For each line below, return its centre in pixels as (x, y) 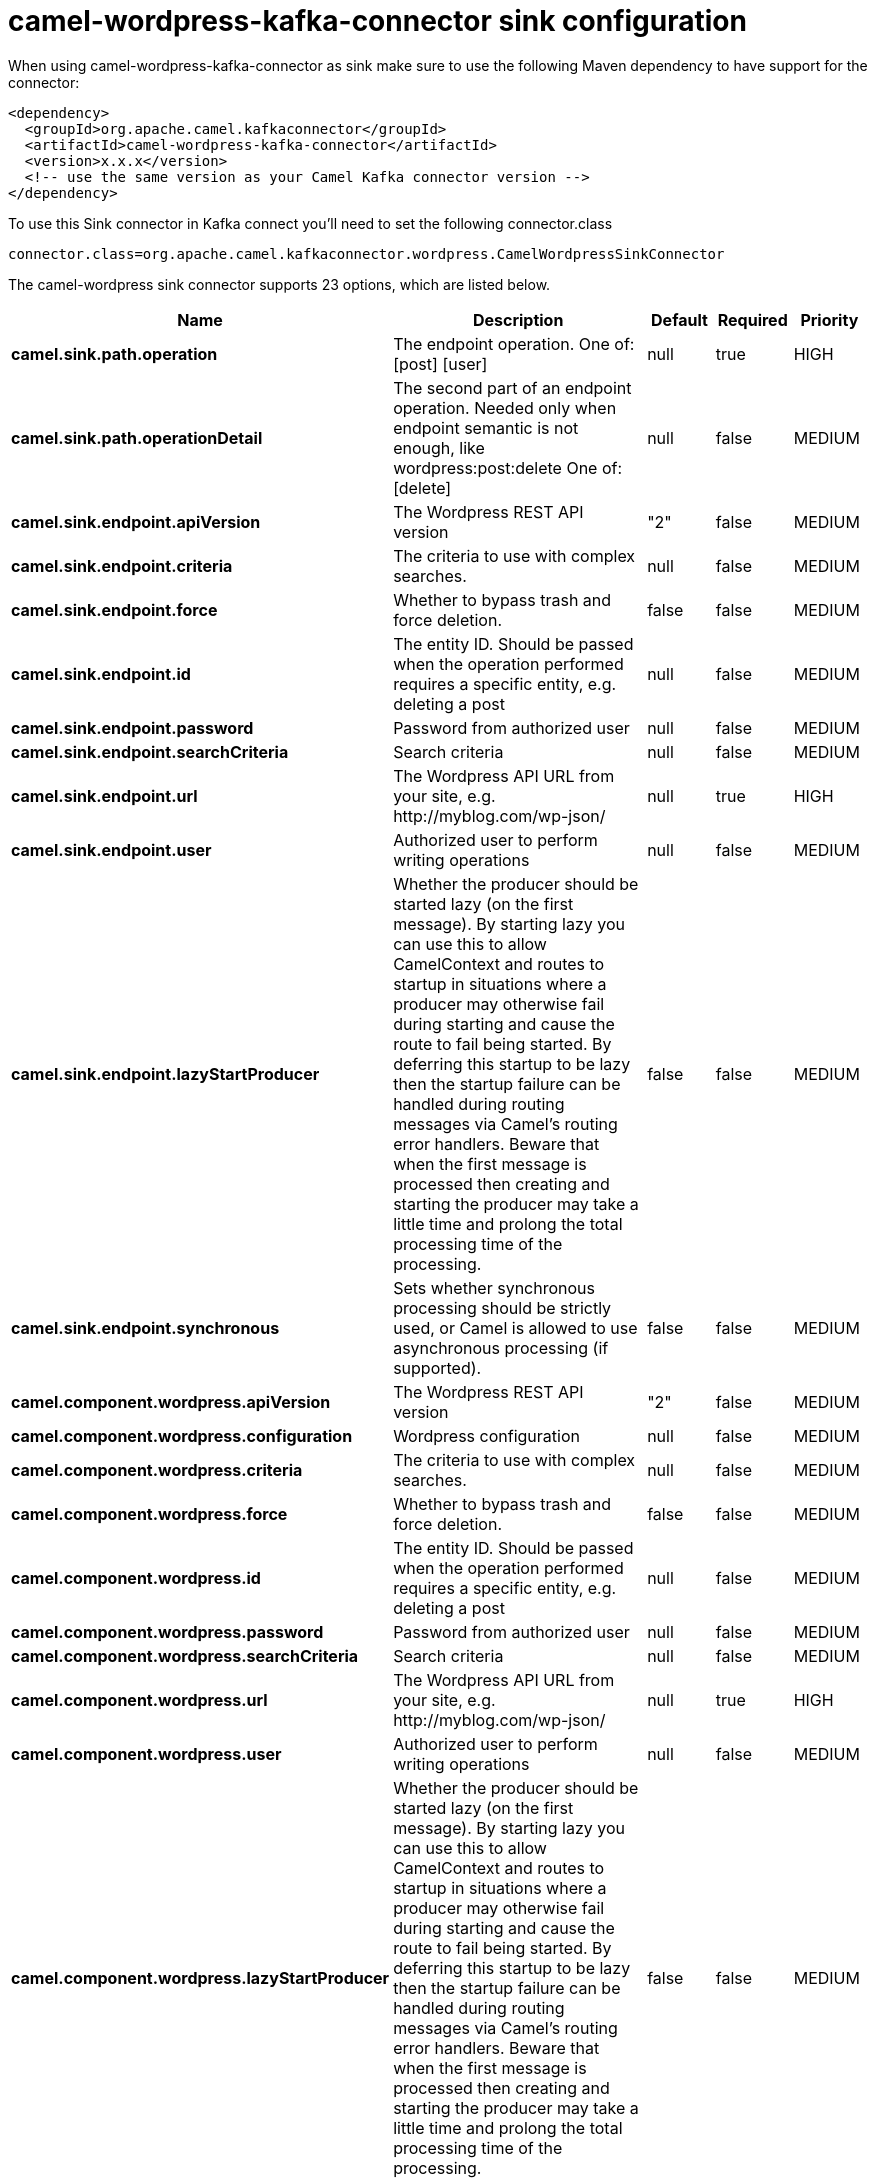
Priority (829, 319)
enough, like (439, 447)
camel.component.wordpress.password (167, 1631)
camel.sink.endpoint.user (111, 849)
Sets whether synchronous (494, 1287)
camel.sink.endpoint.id (101, 673)
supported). (437, 1367)
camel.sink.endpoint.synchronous (145, 1327)
